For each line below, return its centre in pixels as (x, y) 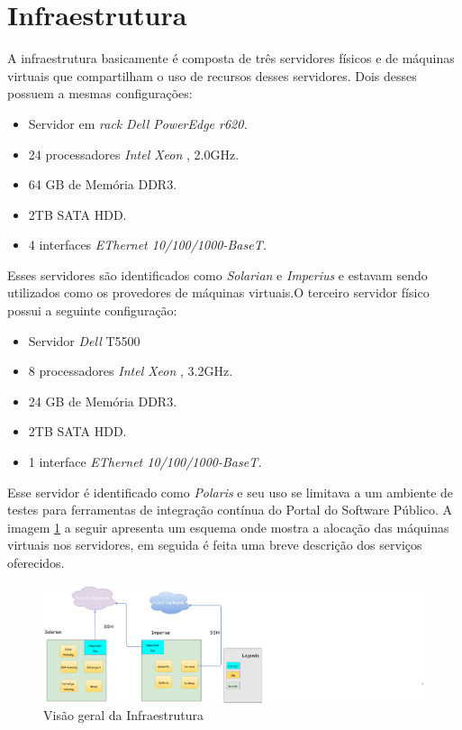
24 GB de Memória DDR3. (103, 401)
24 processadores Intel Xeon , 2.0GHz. (134, 154)
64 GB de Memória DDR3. (103, 184)
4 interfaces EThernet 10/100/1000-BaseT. (147, 245)
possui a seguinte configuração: (92, 310)
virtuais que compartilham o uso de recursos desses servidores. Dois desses (212, 75)
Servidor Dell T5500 (84, 340)
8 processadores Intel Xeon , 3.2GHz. (131, 371)
